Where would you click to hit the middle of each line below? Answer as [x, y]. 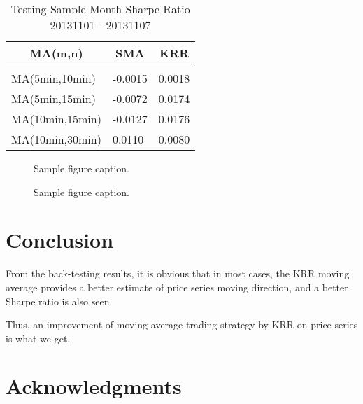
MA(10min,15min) [56, 119]
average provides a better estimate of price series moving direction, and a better [177, 287]
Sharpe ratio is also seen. [59, 301]
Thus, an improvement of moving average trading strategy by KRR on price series [182, 325]
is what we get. [38, 338]
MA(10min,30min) [56, 139]
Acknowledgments [94, 386]
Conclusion [60, 240]
